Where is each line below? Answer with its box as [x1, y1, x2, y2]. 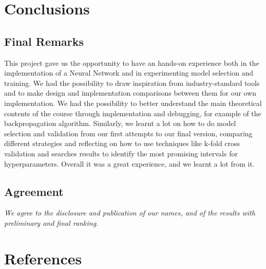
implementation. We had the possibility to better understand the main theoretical [4, 97, 262, 108]
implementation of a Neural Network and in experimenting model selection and [4, 67, 254, 78]
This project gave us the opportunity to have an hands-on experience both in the [4, 57, 259, 68]
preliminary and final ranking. [4, 217, 99, 228]
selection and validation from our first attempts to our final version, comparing [4, 128, 253, 138]
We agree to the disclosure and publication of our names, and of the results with [4, 207, 255, 218]
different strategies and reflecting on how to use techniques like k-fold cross [4, 138, 240, 149]
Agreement [4, 183, 64, 199]
